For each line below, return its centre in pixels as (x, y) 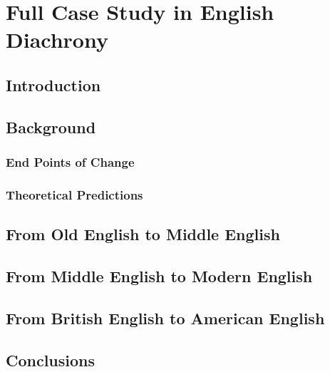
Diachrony (57, 40)
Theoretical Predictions (74, 194)
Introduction (53, 84)
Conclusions (51, 360)
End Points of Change (70, 162)
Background (51, 126)
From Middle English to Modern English (159, 275)
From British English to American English (165, 317)
